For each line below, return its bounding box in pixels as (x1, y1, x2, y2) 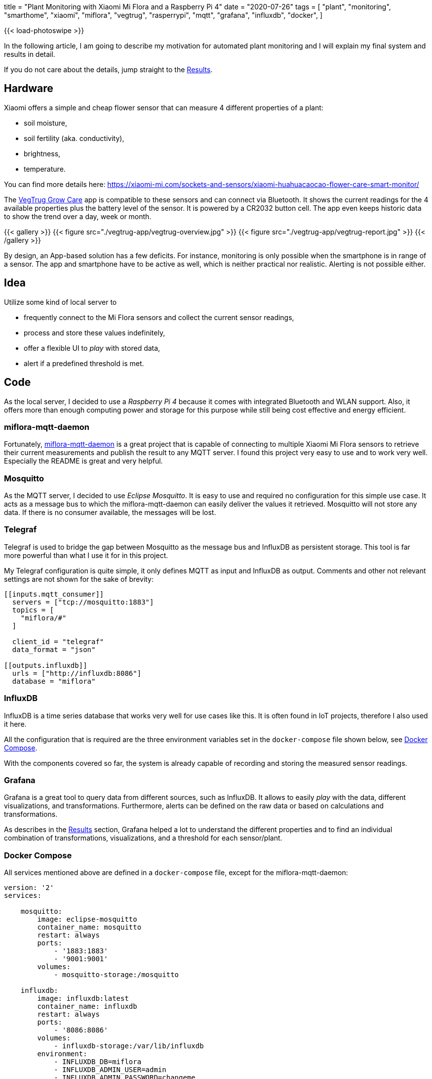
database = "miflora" (12, 677, 96, 685)
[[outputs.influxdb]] (4, 661, 87, 669)
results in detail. (4, 50, 55, 58)
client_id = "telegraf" (12, 637, 104, 646)
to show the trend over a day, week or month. (4, 212, 152, 221)
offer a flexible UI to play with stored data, (24, 343, 160, 352)
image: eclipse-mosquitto (37, 915, 137, 924)
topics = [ (12, 606, 54, 614)
